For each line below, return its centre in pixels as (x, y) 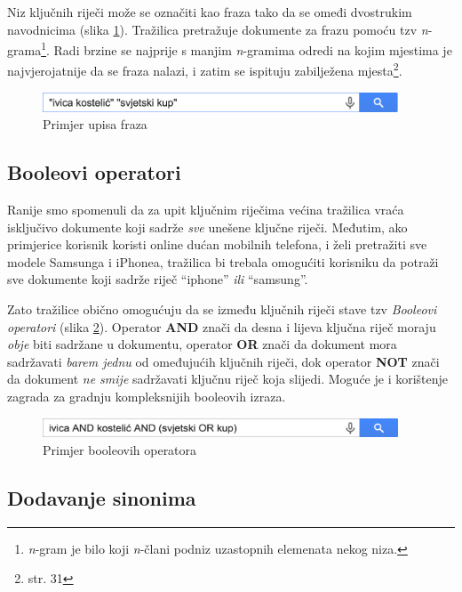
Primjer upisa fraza (95, 124)
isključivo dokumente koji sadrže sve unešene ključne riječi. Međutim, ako (207, 227)
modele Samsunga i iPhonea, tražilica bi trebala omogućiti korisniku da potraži (223, 261)
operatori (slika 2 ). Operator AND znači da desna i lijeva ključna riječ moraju (222, 326)
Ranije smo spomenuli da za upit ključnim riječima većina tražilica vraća (206, 209)
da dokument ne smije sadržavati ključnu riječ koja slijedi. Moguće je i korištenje (228, 379)
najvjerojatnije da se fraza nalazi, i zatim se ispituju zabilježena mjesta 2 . (205, 69)
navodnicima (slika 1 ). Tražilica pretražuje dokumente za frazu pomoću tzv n (218, 29)
